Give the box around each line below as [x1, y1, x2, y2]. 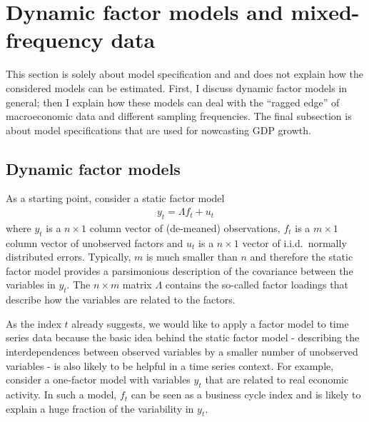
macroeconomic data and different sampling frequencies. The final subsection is [6, 109, 352, 124]
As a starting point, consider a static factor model [6, 191, 225, 206]
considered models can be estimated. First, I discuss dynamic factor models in [6, 80, 348, 95]
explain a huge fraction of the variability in [6, 401, 194, 416]
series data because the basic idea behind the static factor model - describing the [6, 330, 360, 345]
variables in [6, 277, 56, 292]
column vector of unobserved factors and [6, 235, 183, 250]
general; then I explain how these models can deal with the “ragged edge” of [6, 94, 340, 109]
